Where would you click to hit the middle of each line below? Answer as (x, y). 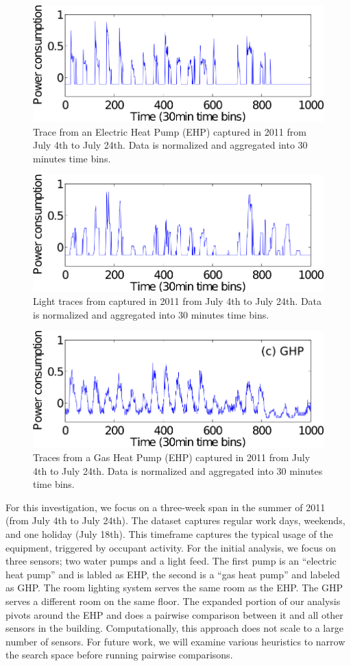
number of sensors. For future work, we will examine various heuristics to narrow (175, 641)
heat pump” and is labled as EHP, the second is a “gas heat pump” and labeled (173, 574)
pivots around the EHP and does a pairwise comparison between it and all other (174, 614)
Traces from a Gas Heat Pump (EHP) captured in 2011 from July (172, 457)
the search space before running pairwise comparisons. (119, 655)
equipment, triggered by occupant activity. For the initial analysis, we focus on (171, 547)
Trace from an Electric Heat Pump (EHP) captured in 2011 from (170, 131)
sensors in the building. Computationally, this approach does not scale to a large (174, 628)
